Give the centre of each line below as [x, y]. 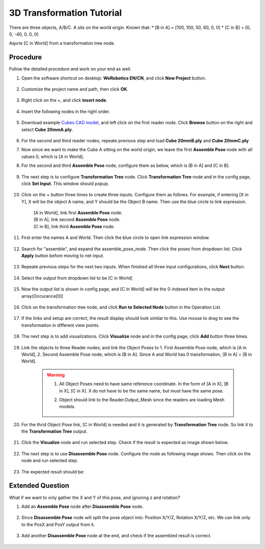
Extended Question [39, 486]
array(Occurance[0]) [42, 296]
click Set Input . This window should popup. [65, 183]
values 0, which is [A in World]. [53, 157]
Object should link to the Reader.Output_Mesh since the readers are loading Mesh [142, 399]
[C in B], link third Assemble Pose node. [74, 226]
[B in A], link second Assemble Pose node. [77, 220]
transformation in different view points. [61, 325]
